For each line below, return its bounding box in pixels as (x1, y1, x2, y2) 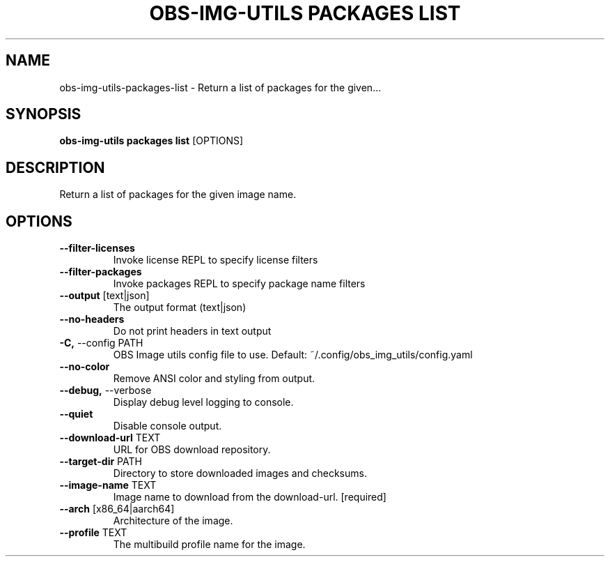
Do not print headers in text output (113, 325, 272, 337)
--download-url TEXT (59, 432, 161, 444)
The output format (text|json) (113, 301, 247, 314)
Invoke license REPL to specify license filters (113, 254, 318, 266)
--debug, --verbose (59, 384, 152, 397)
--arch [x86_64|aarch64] (59, 503, 175, 515)
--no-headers (59, 313, 125, 326)
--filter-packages (59, 266, 142, 278)
